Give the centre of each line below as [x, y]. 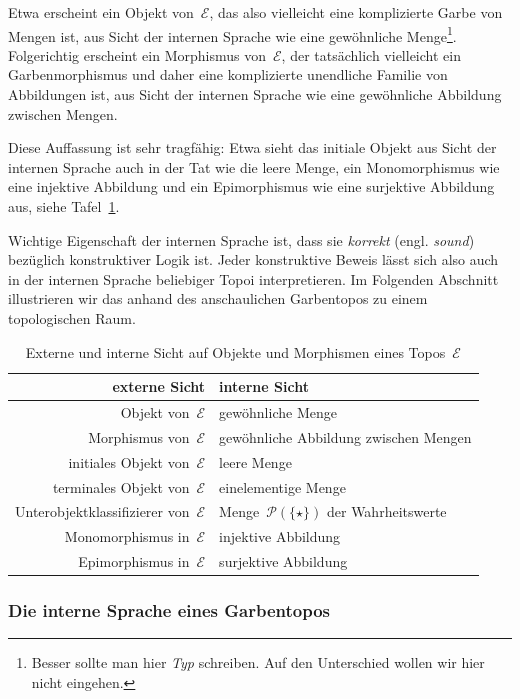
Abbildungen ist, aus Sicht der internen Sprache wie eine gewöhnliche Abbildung [255, 94]
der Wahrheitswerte [386, 511]
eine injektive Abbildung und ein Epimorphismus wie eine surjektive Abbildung [251, 186]
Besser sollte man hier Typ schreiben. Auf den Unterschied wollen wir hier [258, 662]
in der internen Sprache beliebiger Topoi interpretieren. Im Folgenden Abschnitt [253, 278]
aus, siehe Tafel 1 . [64, 206]
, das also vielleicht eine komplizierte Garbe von [356, 12]
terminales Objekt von [121, 486]
